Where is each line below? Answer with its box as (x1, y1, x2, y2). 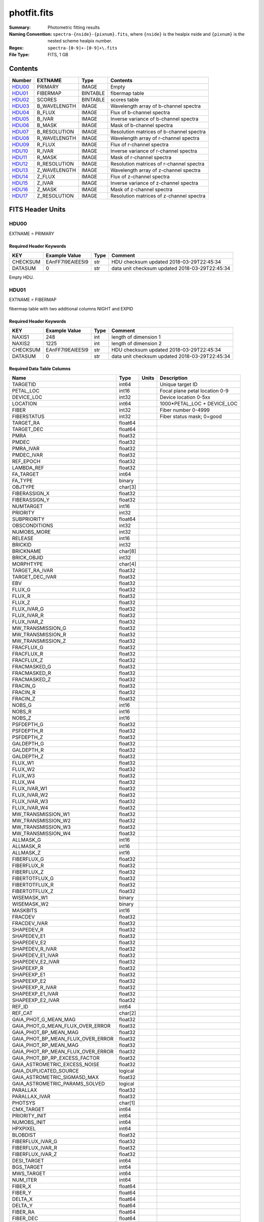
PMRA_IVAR (12, 445, 40, 452)
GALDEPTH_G (12, 741, 44, 747)
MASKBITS (12, 907, 38, 914)
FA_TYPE (12, 477, 33, 484)
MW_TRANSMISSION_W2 (12, 817, 71, 824)
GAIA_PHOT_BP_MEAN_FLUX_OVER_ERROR (12, 1035, 114, 1042)
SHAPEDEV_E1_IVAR (12, 952, 59, 959)
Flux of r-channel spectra (110, 141, 169, 148)
